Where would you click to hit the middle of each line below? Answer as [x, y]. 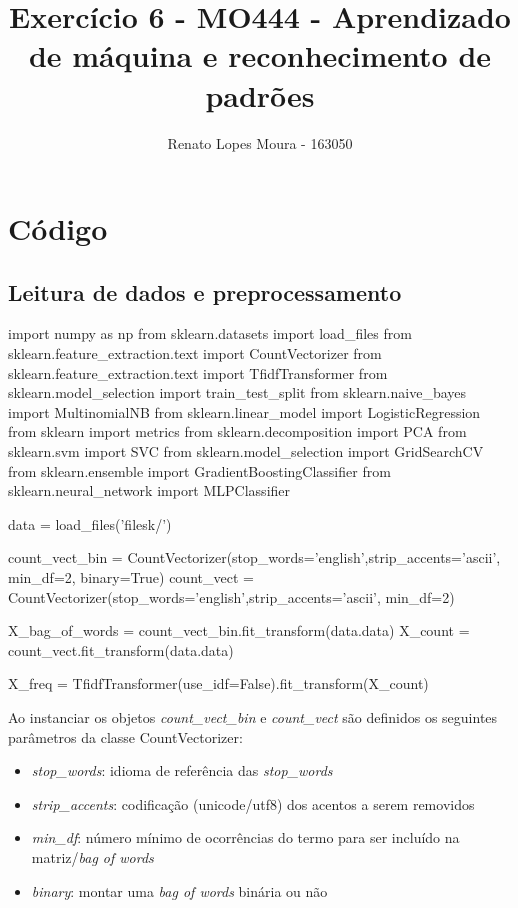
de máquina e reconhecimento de [260, 55]
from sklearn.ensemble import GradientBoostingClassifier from [199, 470]
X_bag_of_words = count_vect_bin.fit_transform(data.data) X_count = [239, 630]
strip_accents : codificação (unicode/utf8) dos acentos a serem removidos [253, 803]
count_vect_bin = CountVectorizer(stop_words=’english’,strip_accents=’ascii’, [254, 557]
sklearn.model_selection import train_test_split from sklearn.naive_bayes [237, 392]
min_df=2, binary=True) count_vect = [131, 577]
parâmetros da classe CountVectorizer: [125, 736]
